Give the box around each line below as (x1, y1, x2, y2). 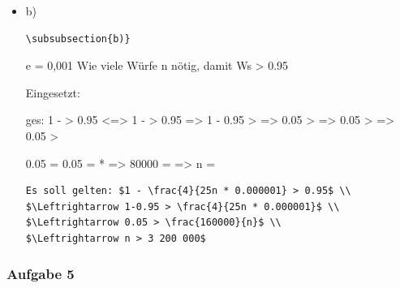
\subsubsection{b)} (25, 32, 131, 45)
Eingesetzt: (25, 84, 80, 101)
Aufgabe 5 (6, 264, 75, 284)
